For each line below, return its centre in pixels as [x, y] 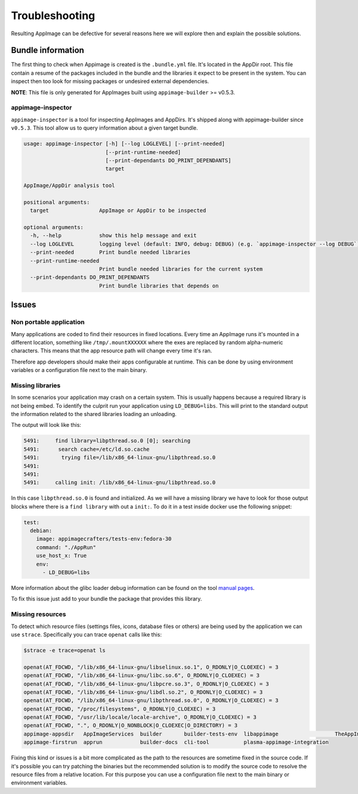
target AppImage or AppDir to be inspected [118, 211]
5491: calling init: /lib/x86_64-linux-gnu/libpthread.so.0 [120, 483]
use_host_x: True [61, 556]
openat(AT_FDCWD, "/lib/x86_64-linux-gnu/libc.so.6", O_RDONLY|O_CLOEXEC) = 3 [141, 675]
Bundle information [48, 50]
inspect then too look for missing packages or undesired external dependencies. [110, 81]
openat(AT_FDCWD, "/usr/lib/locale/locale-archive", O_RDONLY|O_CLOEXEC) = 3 [140, 717]
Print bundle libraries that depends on [159, 286]
